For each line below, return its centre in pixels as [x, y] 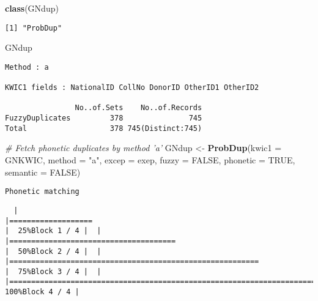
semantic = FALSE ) [43, 172]
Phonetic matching [42, 192]
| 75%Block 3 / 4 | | [53, 271]
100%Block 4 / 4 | [42, 292]
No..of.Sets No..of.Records [139, 108]
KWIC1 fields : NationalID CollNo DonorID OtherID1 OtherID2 [132, 88]
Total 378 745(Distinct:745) [104, 128]
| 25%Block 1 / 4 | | [53, 231]
